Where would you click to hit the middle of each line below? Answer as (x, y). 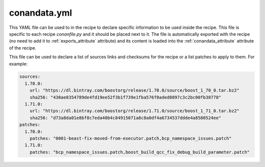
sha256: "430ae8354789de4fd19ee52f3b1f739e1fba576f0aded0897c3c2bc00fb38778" (126, 97)
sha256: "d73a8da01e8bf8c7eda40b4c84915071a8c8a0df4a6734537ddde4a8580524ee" (126, 118)
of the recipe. (23, 48)
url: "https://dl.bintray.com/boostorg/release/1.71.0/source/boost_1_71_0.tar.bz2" (135, 111)
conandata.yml (40, 13)
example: (18, 64)
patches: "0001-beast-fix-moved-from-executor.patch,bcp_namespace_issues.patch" (131, 138)
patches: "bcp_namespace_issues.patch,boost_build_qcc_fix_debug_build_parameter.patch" (140, 152)
